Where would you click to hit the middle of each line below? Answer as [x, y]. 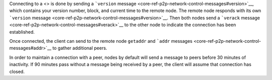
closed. [17, 71]
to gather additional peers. [80, 48]
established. [22, 32]
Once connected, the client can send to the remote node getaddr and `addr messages [101, 41]
